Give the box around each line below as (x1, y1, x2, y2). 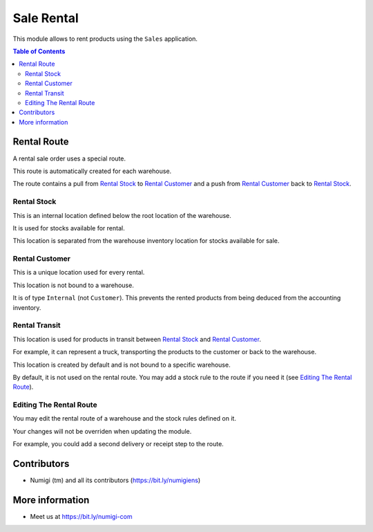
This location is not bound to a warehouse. (12, 281, 134, 289)
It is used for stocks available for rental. (12, 223, 125, 232)
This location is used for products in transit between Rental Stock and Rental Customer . (12, 335, 262, 343)
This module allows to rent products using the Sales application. (12, 35, 198, 43)
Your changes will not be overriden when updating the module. (12, 427, 192, 435)
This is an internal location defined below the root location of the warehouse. (12, 211, 231, 219)
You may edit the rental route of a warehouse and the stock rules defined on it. (12, 414, 236, 423)
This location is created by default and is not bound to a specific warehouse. (12, 360, 231, 369)
